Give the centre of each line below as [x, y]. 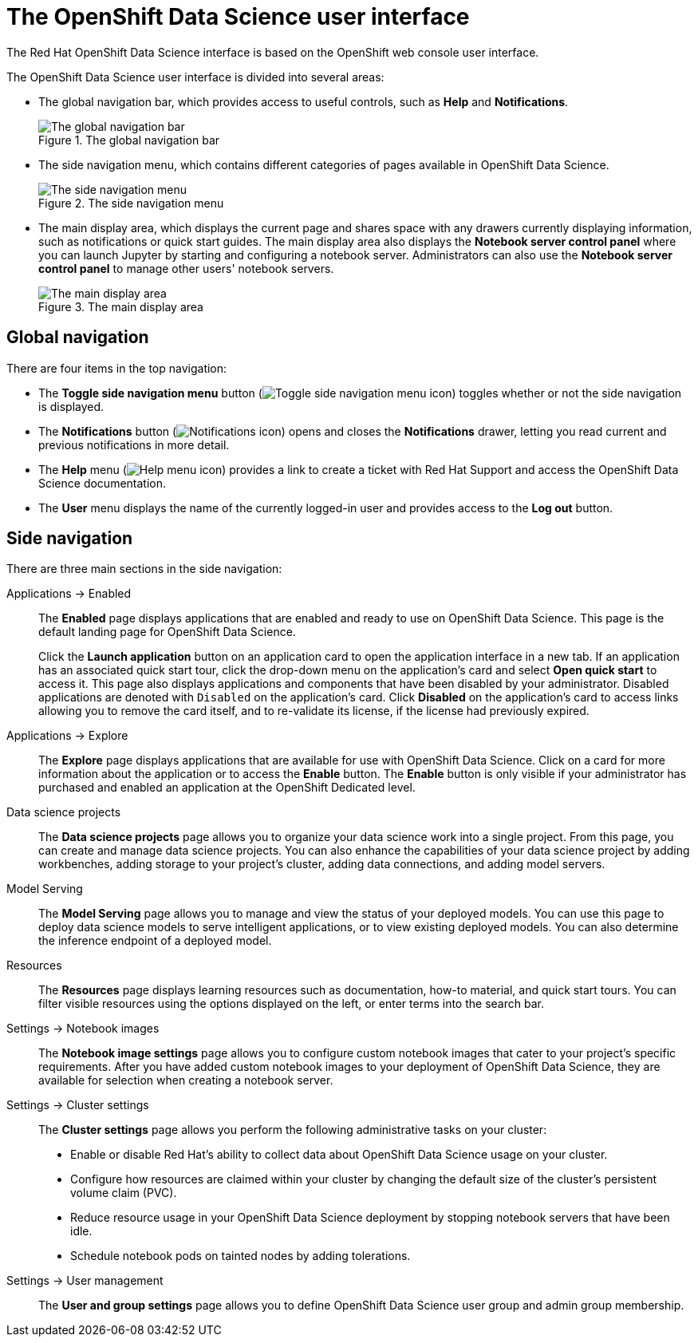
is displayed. [71, 406]
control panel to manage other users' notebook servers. [186, 268]
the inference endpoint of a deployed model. [155, 941]
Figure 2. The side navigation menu [131, 203]
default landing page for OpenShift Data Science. [167, 632]
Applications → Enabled [69, 594]
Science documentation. [103, 483]
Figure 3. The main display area [121, 306]
